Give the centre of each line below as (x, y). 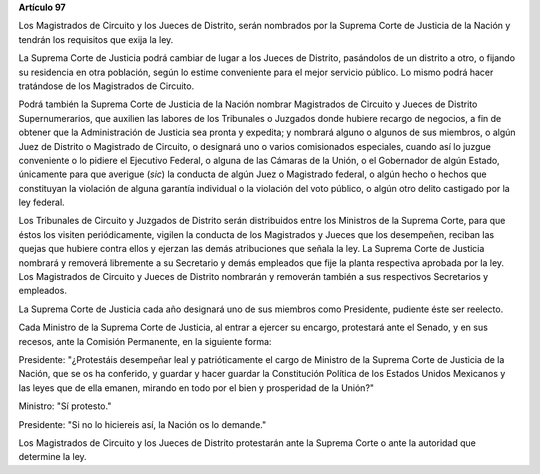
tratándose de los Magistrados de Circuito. (106, 86)
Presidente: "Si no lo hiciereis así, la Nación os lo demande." (142, 424)
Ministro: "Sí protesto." (65, 406)
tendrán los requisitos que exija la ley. (96, 39)
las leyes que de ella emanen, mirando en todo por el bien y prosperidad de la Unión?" (196, 387)
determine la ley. (52, 457)
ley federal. (41, 202)
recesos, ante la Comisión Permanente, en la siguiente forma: (145, 341)
